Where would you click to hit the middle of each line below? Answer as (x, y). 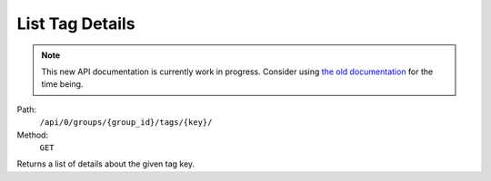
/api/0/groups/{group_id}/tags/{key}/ (126, 123)
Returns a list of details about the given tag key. (106, 164)
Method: (33, 135)
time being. (62, 84)
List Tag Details (76, 24)
